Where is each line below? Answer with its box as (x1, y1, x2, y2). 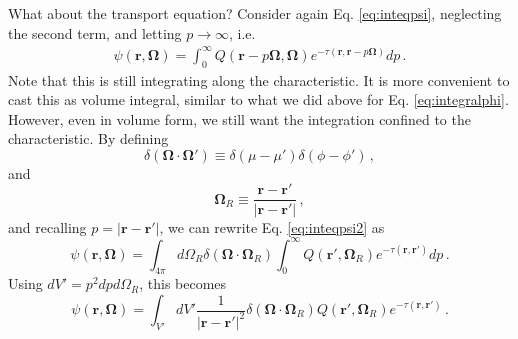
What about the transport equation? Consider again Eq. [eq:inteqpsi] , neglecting (8, 3, 502, 23)
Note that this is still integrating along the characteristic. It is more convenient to (8, 69, 510, 90)
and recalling (8, 216, 87, 237)
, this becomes (139, 273, 227, 294)
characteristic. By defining (8, 128, 169, 149)
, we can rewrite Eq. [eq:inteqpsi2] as (159, 216, 385, 237)
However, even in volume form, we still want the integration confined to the (8, 108, 471, 129)
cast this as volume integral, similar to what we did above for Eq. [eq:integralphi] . (8, 89, 509, 110)
